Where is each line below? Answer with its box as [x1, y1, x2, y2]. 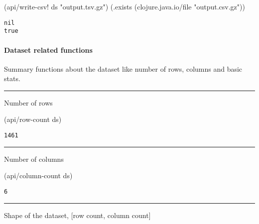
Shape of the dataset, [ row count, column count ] [4, 210, 151, 220]
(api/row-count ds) [4, 114, 62, 124]
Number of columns [4, 153, 64, 164]
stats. [4, 73, 20, 84]
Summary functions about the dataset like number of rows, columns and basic [4, 63, 243, 74]
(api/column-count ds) [4, 170, 73, 181]
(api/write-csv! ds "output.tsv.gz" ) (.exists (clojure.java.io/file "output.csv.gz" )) [4, 1, 245, 11]
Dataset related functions [4, 44, 93, 55]
